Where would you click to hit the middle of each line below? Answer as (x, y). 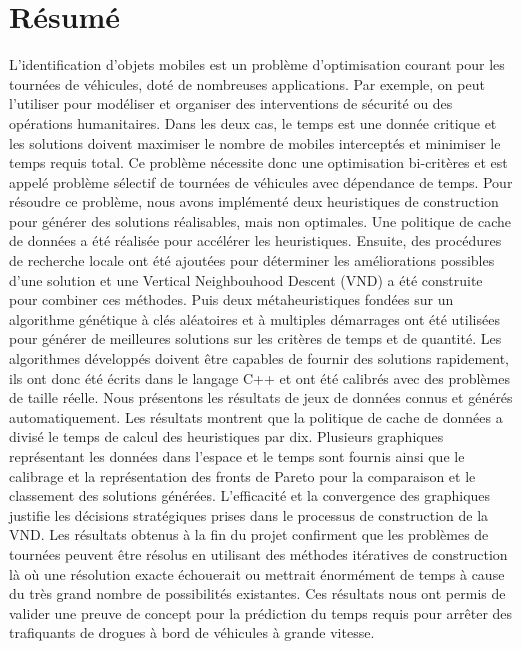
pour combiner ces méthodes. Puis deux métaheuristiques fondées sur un (231, 299)
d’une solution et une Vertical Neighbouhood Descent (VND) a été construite (246, 279)
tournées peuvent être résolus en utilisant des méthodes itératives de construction (258, 553)
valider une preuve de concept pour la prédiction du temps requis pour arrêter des (261, 612)
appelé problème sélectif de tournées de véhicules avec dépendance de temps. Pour (261, 181)
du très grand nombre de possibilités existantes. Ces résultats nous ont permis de (257, 593)
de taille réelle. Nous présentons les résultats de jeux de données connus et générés (261, 397)
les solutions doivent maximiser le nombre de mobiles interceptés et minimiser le (255, 142)
